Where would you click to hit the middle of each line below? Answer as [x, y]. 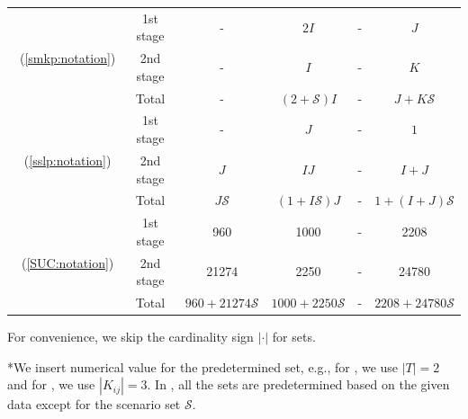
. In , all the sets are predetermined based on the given [298, 384]
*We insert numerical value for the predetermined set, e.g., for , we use [203, 366]
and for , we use [51, 384]
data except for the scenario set [94, 404]
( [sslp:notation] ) [67, 160]
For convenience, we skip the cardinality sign [130, 337]
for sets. [294, 337]
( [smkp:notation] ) [67, 58]
